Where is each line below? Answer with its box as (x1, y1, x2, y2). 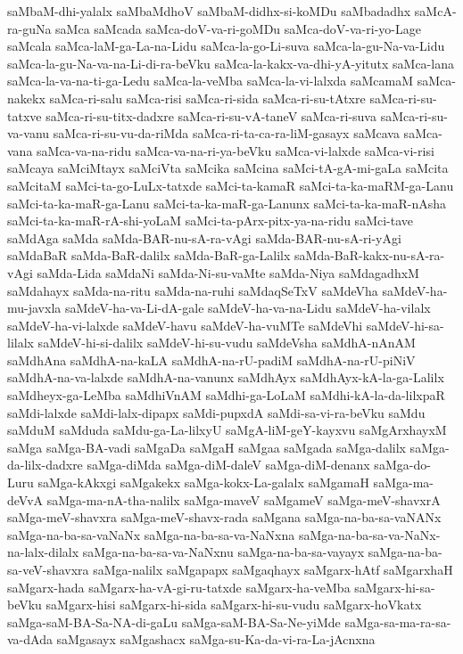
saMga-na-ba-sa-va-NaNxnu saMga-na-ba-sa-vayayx (82, 543, 365, 561)
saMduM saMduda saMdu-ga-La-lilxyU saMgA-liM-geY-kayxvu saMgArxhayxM (7, 421, 447, 439)
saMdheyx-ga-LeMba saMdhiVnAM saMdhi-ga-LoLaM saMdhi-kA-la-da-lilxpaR (7, 386, 445, 405)
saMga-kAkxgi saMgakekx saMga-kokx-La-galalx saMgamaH (37, 473, 369, 492)
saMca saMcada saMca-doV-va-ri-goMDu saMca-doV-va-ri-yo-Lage (55, 19, 421, 37)
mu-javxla (7, 298, 62, 317)
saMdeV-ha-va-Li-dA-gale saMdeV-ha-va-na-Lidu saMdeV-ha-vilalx (64, 298, 431, 317)
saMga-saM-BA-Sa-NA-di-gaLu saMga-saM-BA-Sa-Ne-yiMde (7, 612, 341, 631)
